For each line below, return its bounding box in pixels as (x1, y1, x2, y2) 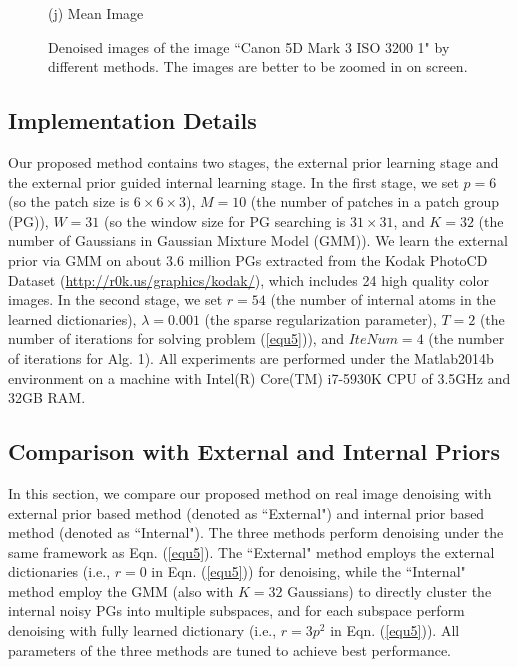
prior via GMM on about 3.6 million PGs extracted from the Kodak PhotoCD (8, 249, 488, 270)
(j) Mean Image (48, 3, 144, 23)
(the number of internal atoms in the (270, 289, 496, 310)
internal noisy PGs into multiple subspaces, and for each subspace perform (8, 600, 465, 621)
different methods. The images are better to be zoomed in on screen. (48, 56, 468, 77)
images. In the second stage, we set (8, 289, 223, 310)
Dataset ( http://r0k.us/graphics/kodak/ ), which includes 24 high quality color (8, 269, 489, 290)
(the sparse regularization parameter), (204, 308, 437, 329)
